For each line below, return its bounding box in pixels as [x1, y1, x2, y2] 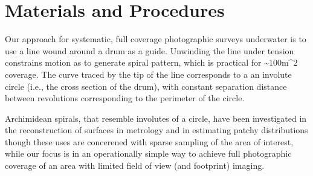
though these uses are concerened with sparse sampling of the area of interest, [5, 135, 294, 148]
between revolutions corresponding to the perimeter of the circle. [5, 92, 245, 104]
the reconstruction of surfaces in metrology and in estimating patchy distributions [5, 124, 308, 136]
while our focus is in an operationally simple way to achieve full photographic [5, 147, 292, 160]
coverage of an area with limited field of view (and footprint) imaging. [5, 159, 265, 172]
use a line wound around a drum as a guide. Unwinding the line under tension [5, 44, 294, 57]
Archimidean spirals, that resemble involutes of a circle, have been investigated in [5, 112, 307, 124]
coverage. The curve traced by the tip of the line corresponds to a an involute [5, 68, 292, 80]
